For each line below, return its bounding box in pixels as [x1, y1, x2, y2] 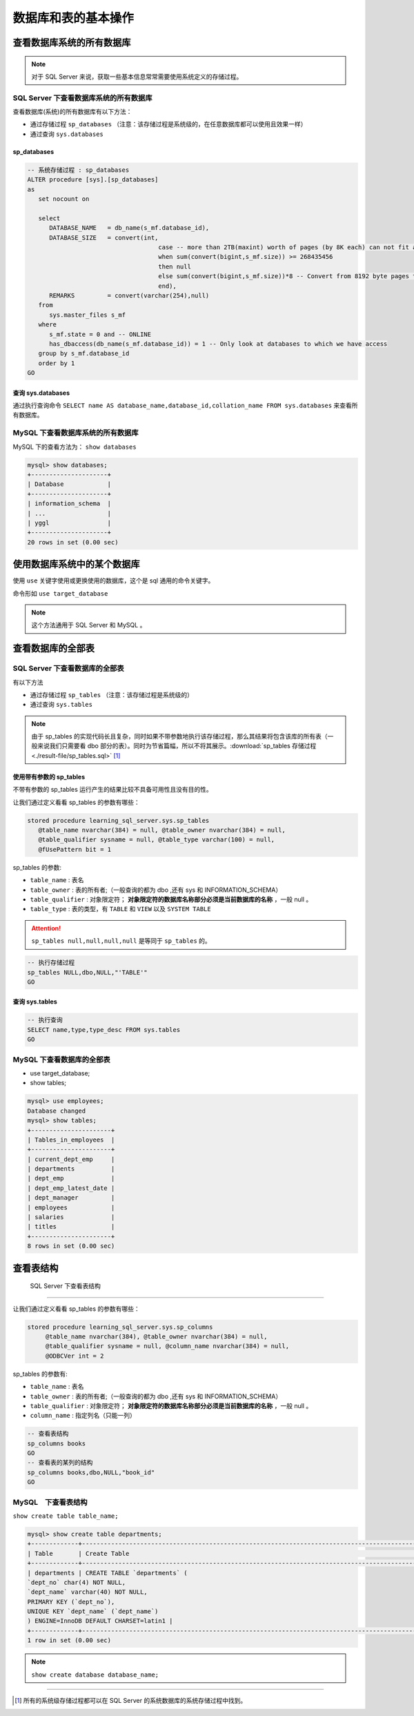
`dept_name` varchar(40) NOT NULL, [27, 1588, 148, 1596]
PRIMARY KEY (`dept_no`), [27, 1598, 115, 1606]
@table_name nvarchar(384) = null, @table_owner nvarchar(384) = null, [38, 826, 286, 835]
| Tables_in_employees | [27, 1135, 115, 1144]
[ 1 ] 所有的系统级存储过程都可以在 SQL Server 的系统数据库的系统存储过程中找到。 [14, 1697, 247, 1705]
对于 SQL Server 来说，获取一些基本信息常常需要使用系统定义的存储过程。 [31, 72, 243, 81]
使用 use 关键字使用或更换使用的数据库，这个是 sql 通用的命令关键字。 [12, 576, 215, 585]
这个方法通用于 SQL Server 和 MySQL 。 [31, 621, 146, 630]
